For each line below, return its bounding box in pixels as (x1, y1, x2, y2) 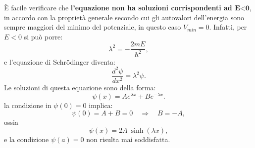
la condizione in (4, 100, 51, 110)
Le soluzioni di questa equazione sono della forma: (4, 82, 156, 92)
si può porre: (24, 31, 63, 41)
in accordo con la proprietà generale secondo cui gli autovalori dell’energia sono (4, 12, 244, 22)
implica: (89, 100, 113, 110)
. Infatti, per (209, 22, 247, 32)
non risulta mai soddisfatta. (86, 134, 170, 144)
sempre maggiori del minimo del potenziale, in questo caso (4, 22, 181, 32)
